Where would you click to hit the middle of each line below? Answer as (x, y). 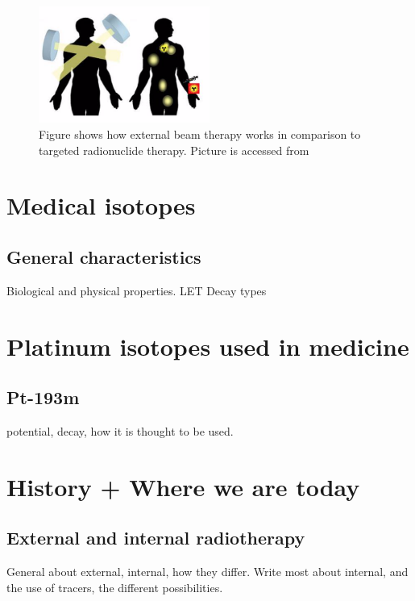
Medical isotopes (101, 205)
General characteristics (104, 256)
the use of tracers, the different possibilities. (115, 587)
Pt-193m (43, 397)
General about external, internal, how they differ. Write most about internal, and (207, 572)
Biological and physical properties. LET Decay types (137, 290)
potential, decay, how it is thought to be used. (120, 430)
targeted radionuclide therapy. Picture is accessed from (174, 150)
